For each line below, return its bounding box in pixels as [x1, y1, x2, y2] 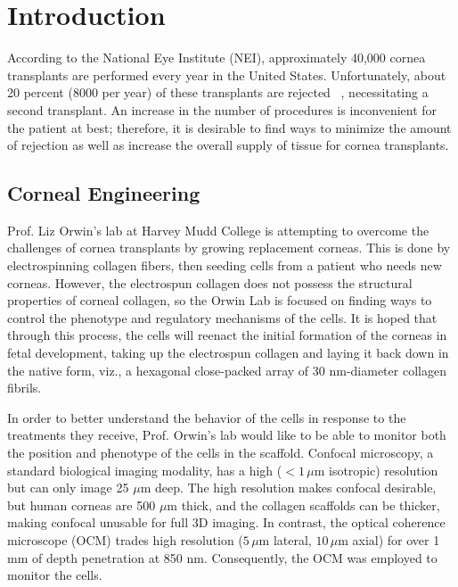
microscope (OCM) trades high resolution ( [7, 530, 243, 549]
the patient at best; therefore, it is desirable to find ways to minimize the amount [7, 118, 452, 136]
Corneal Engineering [7, 179, 200, 207]
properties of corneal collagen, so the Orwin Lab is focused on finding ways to [7, 291, 432, 310]
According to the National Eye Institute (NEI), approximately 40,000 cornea [7, 48, 426, 67]
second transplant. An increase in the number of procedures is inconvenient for [7, 100, 438, 119]
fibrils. [7, 378, 42, 397]
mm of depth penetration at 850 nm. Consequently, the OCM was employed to [7, 548, 438, 566]
